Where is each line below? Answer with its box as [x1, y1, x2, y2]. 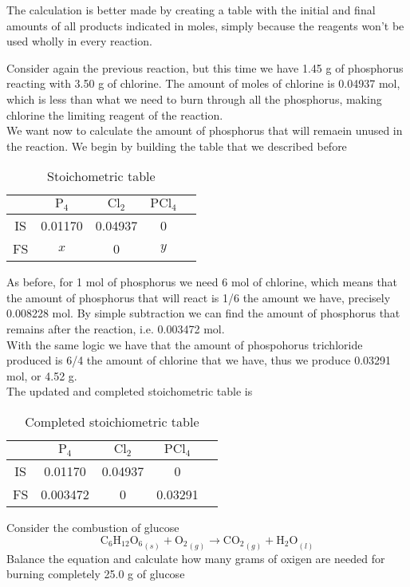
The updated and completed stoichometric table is [6, 383, 253, 400]
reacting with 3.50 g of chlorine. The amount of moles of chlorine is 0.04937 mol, [6, 75, 400, 92]
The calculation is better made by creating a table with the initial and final [6, 2, 376, 18]
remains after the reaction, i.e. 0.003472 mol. [6, 321, 225, 337]
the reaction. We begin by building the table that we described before [6, 137, 347, 154]
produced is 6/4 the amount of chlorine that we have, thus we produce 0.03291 [6, 352, 392, 368]
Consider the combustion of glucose [6, 518, 179, 535]
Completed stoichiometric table [25, 412, 199, 431]
